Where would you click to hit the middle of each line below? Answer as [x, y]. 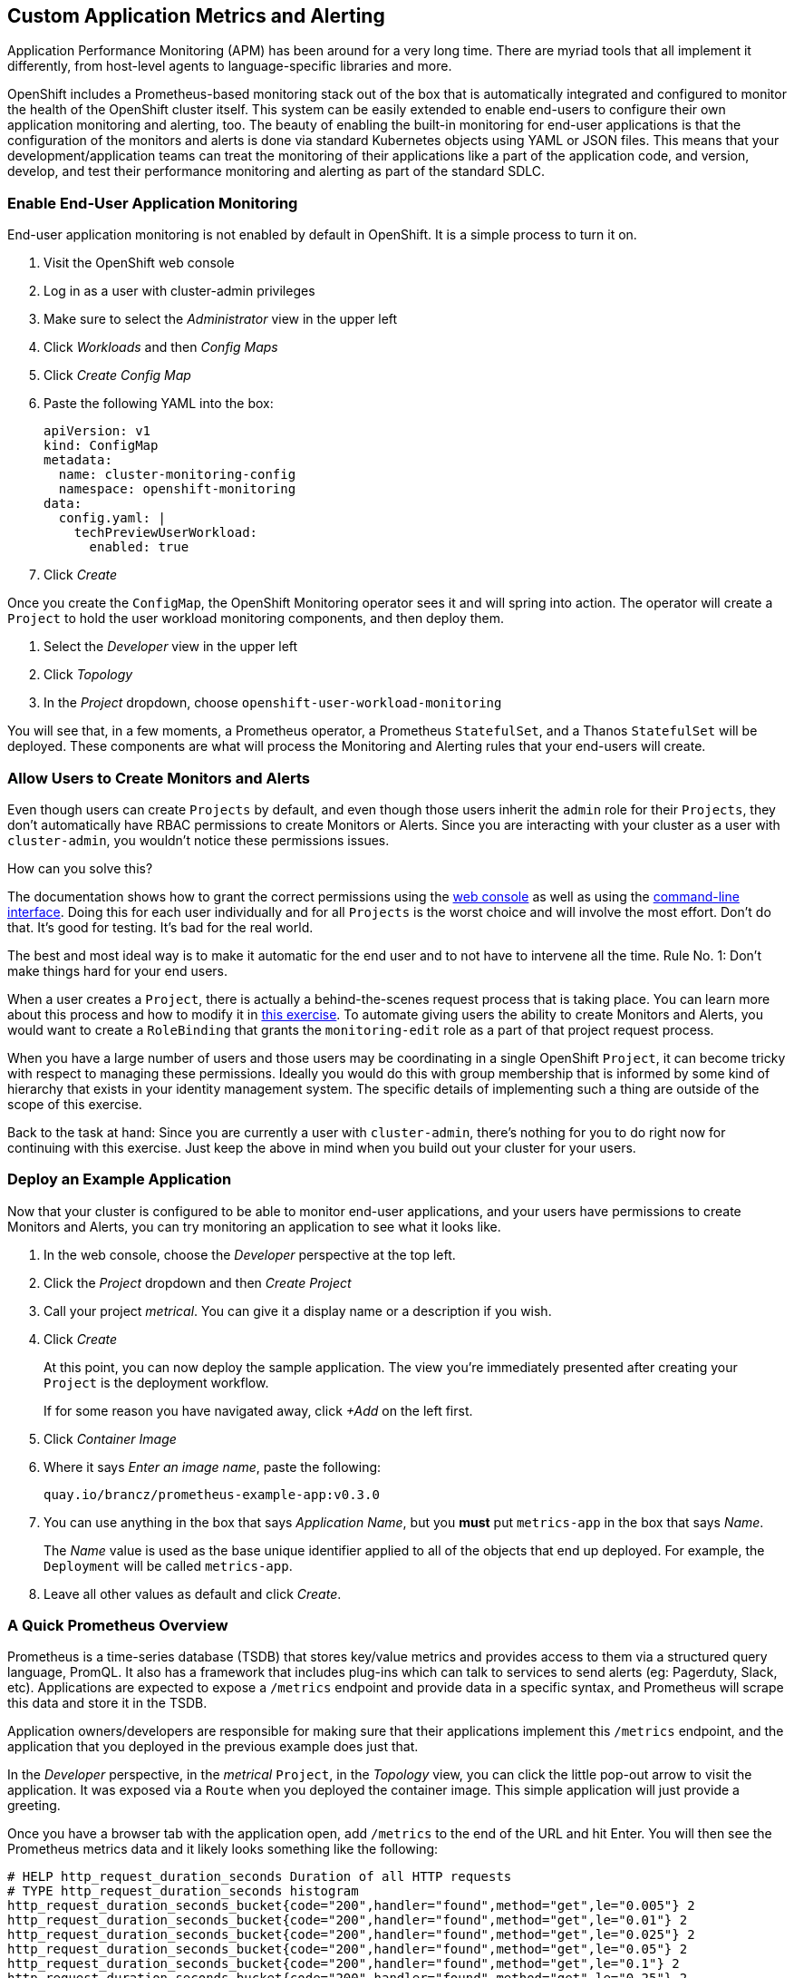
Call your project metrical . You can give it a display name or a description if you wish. [298, 1311]
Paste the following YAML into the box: [159, 404]
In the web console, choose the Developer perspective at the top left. [250, 1254]
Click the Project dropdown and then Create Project [198, 1282]
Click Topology [88, 675]
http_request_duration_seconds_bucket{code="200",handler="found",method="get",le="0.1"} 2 [344, 1964]
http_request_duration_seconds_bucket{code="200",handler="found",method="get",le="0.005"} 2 [351, 1906]
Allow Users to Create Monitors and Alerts [159, 778]
